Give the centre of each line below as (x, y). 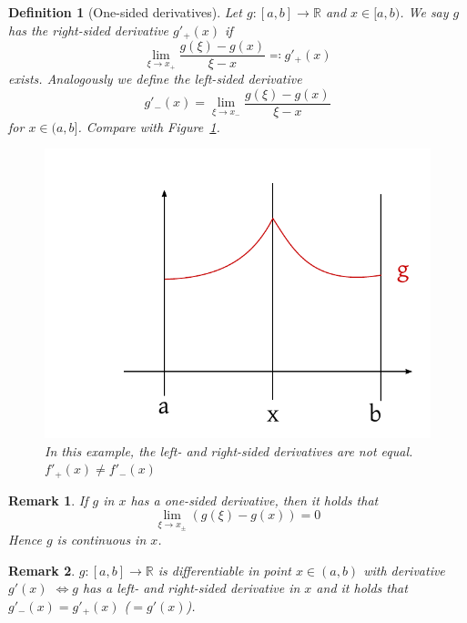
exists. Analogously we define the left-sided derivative (155, 79)
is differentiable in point (224, 570)
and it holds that (362, 588)
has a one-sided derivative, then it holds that (254, 500)
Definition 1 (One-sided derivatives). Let (125, 12)
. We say (424, 12)
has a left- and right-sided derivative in (191, 588)
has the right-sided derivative (89, 30)
